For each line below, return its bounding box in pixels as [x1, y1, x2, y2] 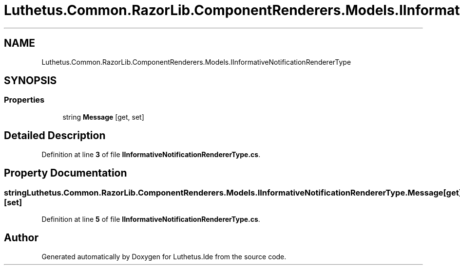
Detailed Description [4, 129, 106, 142]
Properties [4, 95, 45, 105]
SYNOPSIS [4, 74, 57, 87]
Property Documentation [4, 167, 127, 179]
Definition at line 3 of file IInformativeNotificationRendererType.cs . [41, 150, 261, 159]
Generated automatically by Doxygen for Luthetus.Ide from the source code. [41, 252, 287, 261]
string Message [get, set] [62, 112, 144, 121]
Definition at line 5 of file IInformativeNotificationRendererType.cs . [41, 215, 260, 223]
